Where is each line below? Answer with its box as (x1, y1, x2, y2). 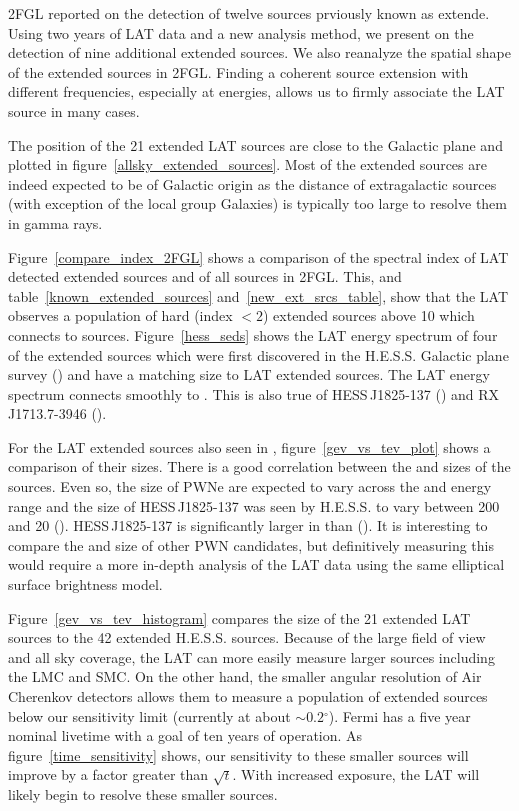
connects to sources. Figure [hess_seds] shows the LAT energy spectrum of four (8, 324, 498, 345)
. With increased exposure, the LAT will (232, 764, 480, 785)
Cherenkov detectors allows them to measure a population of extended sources (8, 686, 488, 706)
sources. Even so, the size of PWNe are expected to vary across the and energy (8, 476, 492, 497)
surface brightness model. (8, 574, 163, 595)
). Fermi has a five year (328, 705, 471, 726)
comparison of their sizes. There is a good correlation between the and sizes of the (8, 456, 511, 477)
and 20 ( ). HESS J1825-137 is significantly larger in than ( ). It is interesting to (8, 515, 488, 536)
